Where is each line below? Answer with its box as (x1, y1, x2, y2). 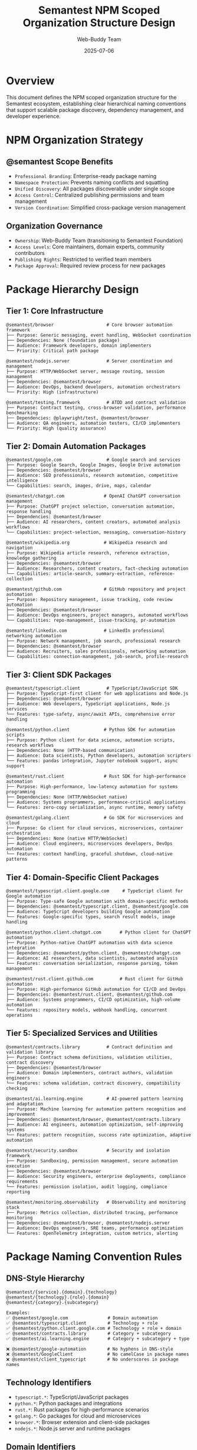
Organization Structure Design (22, 16, 176, 30)
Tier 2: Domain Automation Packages (6, 441, 146, 451)
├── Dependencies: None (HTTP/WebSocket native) (6, 794, 128, 800)
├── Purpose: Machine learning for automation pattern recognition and (6, 1106, 186, 1112)
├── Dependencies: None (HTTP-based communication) (6, 748, 136, 754)
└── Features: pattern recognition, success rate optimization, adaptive (6, 1132, 192, 1138)
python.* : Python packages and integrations (14, 1400, 123, 1407)
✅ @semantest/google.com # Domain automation (6, 1315, 158, 1321)
